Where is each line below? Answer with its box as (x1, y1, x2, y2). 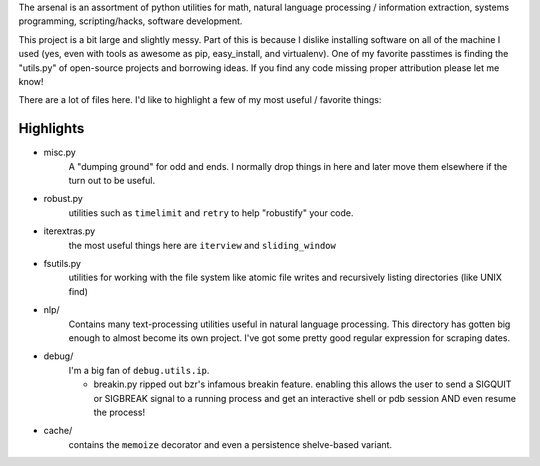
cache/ (43, 425, 73, 437)
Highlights (18, 120, 85, 137)
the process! (93, 406, 145, 418)
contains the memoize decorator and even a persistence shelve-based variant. (68, 438, 393, 450)
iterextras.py (43, 225, 96, 237)
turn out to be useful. (68, 175, 155, 187)
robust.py (43, 193, 84, 205)
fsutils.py (43, 257, 82, 269)
